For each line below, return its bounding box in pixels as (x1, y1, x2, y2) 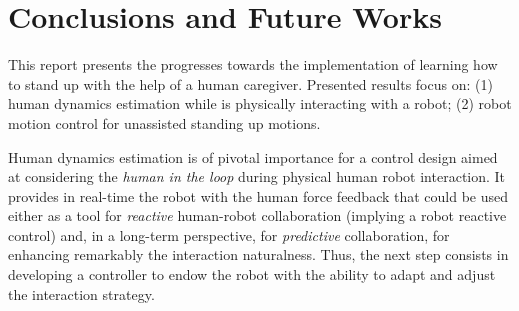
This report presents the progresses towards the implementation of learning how (8, 54, 498, 75)
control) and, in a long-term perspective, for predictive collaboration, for (8, 224, 450, 245)
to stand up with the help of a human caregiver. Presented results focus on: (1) (8, 73, 493, 94)
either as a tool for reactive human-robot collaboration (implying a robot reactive (8, 205, 507, 226)
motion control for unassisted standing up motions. (8, 112, 321, 133)
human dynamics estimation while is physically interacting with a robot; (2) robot (8, 93, 512, 114)
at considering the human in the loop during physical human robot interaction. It (8, 166, 506, 187)
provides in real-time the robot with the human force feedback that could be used (8, 185, 509, 206)
